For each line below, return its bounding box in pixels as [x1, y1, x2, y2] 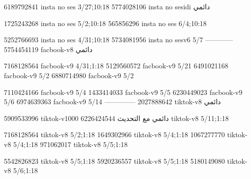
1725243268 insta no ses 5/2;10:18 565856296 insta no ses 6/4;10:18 [4, 18, 207, 28]
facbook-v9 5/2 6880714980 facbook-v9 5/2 [4, 70, 134, 80]
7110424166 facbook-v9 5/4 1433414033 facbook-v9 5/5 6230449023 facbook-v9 [4, 87, 243, 97]
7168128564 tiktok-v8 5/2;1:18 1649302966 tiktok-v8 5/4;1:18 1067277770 [4, 129, 225, 140]
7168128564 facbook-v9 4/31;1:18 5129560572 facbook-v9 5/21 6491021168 [4, 60, 228, 71]
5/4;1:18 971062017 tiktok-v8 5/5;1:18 [13, 139, 128, 149]
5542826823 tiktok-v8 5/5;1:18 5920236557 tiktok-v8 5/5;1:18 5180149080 [4, 155, 225, 166]
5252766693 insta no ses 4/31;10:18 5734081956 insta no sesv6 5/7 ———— [4, 34, 233, 45]
